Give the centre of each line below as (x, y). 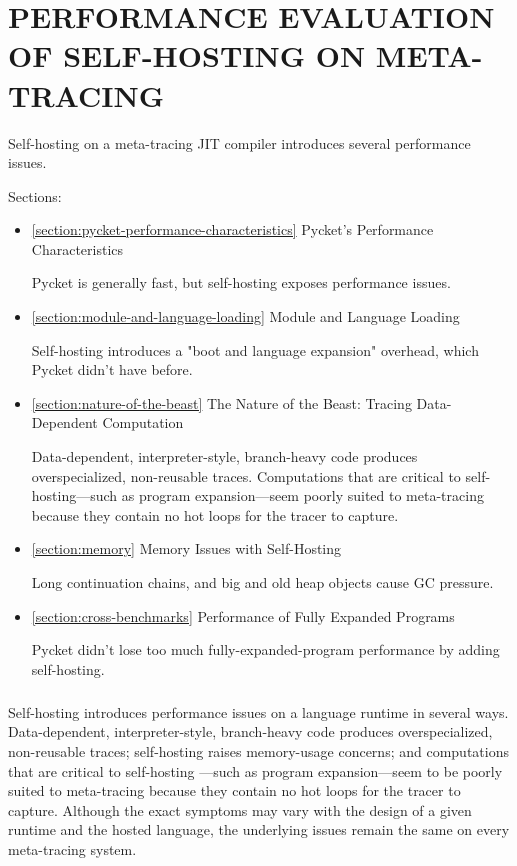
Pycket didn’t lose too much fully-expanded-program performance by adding (265, 649)
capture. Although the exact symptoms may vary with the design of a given (240, 809)
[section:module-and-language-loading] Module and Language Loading (245, 316)
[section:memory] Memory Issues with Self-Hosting (186, 548)
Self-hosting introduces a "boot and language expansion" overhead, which (255, 349)
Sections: (35, 195)
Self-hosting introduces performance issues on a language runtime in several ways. (258, 711)
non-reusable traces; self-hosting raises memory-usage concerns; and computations (258, 750)
